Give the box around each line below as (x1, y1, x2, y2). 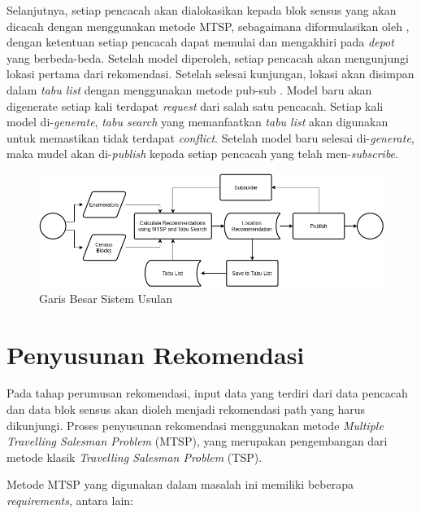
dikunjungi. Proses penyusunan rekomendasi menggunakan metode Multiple (7, 416, 384, 433)
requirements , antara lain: (7, 492, 133, 509)
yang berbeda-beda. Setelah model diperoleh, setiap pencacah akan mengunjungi (7, 49, 409, 66)
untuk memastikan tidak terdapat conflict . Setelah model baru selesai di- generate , (7, 129, 414, 146)
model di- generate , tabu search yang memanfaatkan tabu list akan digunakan (7, 113, 388, 130)
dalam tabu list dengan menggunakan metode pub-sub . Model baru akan (7, 81, 372, 98)
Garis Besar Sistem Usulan (39, 289, 172, 306)
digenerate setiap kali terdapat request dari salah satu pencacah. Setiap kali (7, 97, 384, 114)
